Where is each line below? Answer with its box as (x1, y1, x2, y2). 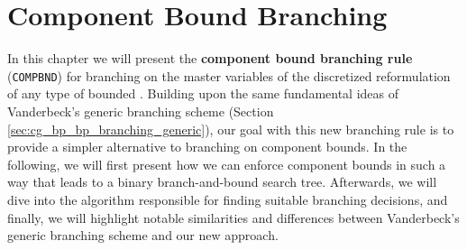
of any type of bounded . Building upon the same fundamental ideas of (7, 84, 399, 103)
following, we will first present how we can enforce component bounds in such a (7, 154, 446, 173)
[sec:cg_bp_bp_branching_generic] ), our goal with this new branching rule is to (7, 119, 454, 138)
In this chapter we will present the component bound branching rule (7, 49, 413, 68)
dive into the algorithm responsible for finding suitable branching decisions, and (7, 190, 448, 208)
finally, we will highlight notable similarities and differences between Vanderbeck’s (7, 208, 460, 227)
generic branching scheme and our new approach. (7, 226, 279, 245)
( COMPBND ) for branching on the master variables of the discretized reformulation (7, 66, 451, 85)
